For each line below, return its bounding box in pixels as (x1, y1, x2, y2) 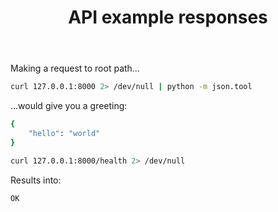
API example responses (68, 6, 268, 29)
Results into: (10, 174, 62, 186)
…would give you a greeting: (10, 100, 128, 112)
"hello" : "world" (28, 128, 101, 138)
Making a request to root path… (10, 62, 140, 75)
